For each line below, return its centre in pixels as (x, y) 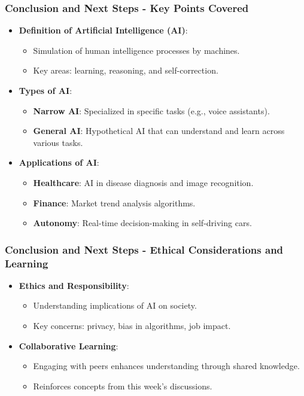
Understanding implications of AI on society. (115, 305)
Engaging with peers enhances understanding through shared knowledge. (166, 366)
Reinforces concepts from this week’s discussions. (123, 386)
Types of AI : (45, 90)
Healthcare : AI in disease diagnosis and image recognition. (143, 182)
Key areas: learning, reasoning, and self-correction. (126, 70)
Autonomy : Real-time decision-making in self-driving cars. (142, 223)
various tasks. (58, 142)
